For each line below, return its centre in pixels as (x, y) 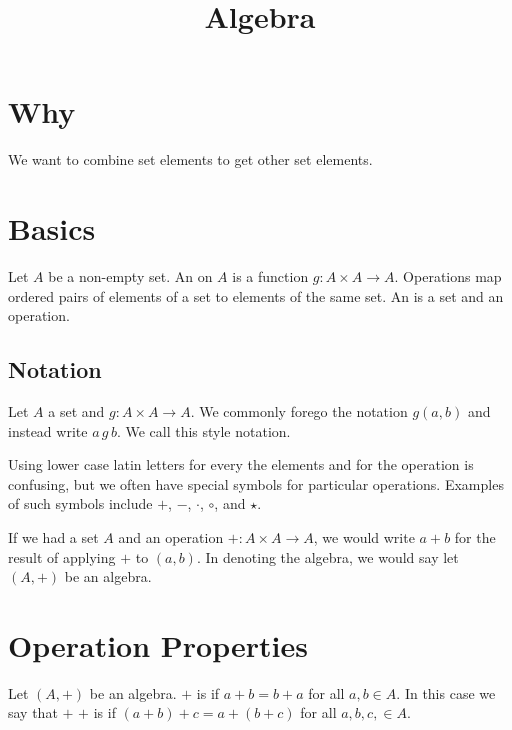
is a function (270, 276)
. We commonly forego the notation (299, 411)
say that (33, 712)
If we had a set (53, 536)
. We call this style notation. (203, 430)
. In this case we (446, 692)
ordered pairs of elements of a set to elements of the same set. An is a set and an (256, 295)
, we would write (364, 536)
